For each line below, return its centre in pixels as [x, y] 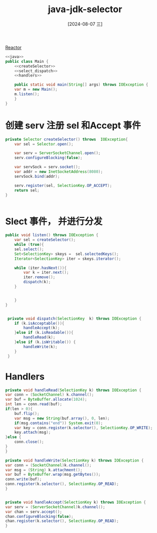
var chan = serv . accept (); [34, 512]
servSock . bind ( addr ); [37, 176]
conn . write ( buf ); [24, 479]
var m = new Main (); [36, 90]
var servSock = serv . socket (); [47, 167]
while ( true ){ [29, 245]
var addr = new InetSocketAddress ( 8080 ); [58, 172]
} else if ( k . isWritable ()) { [45, 342]
